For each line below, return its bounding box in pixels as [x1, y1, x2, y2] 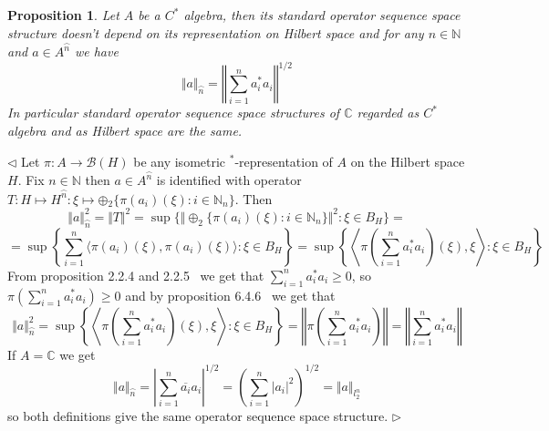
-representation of [234, 151, 333, 170]
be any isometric [133, 151, 226, 170]
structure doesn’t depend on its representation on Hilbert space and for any [7, 23, 424, 42]
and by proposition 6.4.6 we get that [125, 285, 336, 304]
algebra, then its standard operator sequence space [183, 5, 461, 24]
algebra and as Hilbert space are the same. [7, 120, 243, 139]
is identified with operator [156, 170, 302, 190]
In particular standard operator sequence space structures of [7, 103, 340, 122]
